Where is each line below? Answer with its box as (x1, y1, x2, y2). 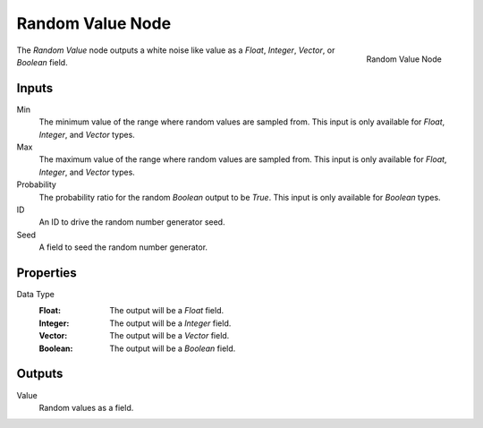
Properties (16, 265, 77, 280)
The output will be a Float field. (109, 305, 224, 316)
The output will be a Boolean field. (109, 343, 236, 354)
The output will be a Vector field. (109, 330, 230, 341)
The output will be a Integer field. (109, 318, 232, 329)
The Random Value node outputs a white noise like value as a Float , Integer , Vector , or (16, 45, 335, 56)
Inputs (16, 81, 54, 96)
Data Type (16, 289, 55, 300)
